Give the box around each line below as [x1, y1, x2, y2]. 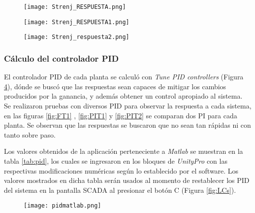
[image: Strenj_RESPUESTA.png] [24, 3, 126, 10]
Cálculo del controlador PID [4, 52, 119, 64]
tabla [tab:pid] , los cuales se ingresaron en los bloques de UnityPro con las [4, 155, 227, 166]
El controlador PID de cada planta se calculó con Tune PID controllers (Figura [4, 71, 244, 82]
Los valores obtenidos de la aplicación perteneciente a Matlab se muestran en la [4, 146, 243, 156]
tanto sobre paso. [4, 129, 56, 140]
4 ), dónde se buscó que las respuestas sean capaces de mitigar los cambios [4, 81, 226, 91]
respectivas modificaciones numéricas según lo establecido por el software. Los [4, 165, 239, 176]
